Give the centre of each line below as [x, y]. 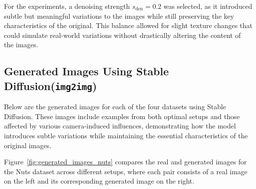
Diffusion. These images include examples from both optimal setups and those [122, 116]
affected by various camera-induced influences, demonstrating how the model [120, 126]
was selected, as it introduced [208, 6]
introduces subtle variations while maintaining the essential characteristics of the [126, 135]
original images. [28, 145]
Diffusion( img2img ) [51, 85]
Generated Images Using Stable [86, 71]
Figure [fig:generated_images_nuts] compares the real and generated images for [125, 162]
